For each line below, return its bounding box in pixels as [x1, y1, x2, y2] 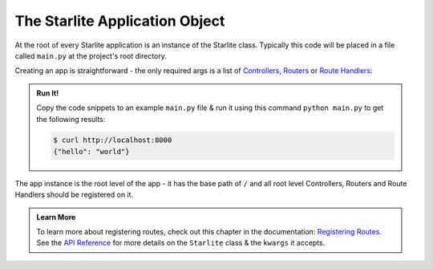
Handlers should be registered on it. [14, 190, 134, 200]
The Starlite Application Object [14, 12, 225, 30]
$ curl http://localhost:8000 [53, 136, 172, 145]
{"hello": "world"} [53, 147, 130, 156]
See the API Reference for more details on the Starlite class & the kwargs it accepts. [36, 238, 326, 248]
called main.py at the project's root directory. [14, 51, 168, 60]
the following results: [36, 114, 106, 124]
